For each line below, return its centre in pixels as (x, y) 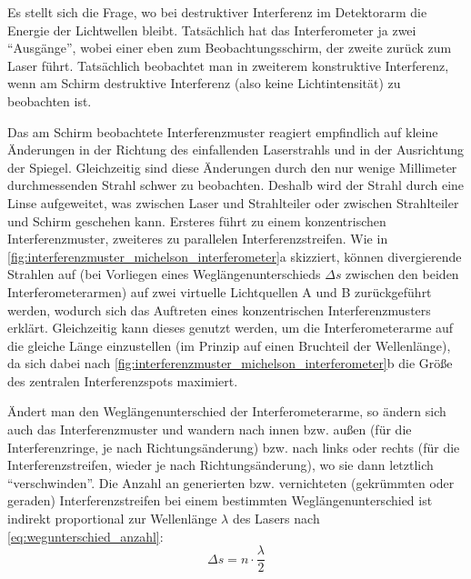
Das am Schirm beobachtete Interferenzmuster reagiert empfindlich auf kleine (223, 131)
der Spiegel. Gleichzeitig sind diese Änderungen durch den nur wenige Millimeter (232, 167)
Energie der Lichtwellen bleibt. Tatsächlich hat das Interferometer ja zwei (212, 30)
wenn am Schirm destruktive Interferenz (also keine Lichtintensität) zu (204, 83)
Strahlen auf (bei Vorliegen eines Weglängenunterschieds (164, 274)
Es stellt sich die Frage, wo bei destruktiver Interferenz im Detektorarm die (217, 12)
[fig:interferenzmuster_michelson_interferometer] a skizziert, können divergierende (235, 256)
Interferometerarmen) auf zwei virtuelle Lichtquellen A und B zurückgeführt (220, 291)
